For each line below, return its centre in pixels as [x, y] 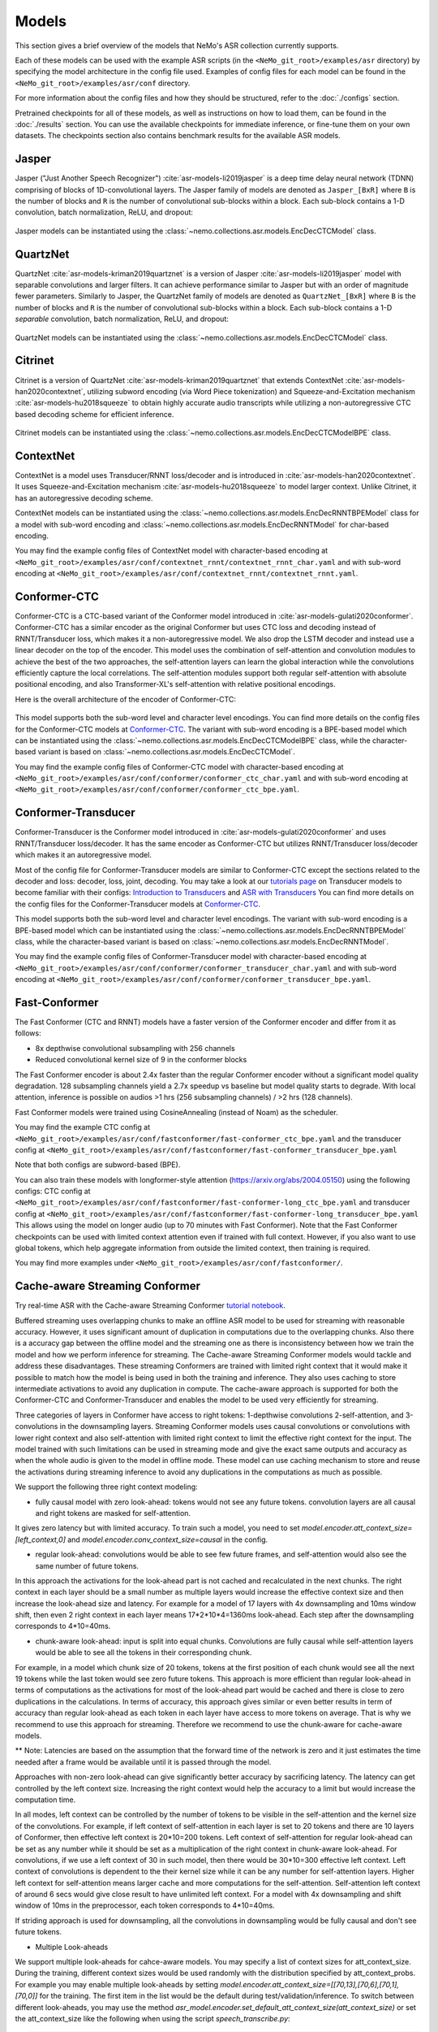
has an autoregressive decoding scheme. [84, 498]
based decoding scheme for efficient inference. [94, 414]
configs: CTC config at [53, 1192]
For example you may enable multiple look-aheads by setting [117, 1984]
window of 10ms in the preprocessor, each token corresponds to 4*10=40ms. [145, 1905]
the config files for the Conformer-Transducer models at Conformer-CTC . [138, 904]
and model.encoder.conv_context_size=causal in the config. [168, 1539]
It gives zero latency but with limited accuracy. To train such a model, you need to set [157, 1528]
